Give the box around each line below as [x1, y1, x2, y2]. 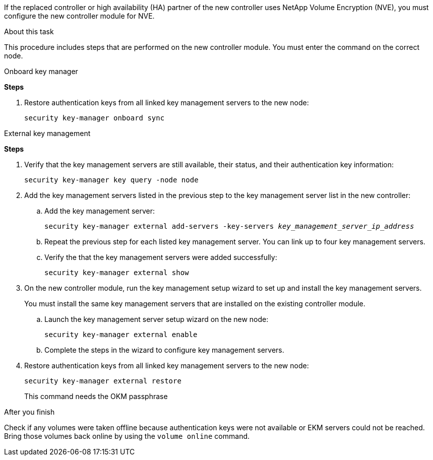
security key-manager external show [44, 269, 189, 277]
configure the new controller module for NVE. [4, 12, 155, 20]
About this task [4, 27, 54, 36]
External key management [4, 129, 91, 138]
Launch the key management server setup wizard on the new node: [44, 315, 269, 323]
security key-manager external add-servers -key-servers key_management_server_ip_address [44, 222, 414, 230]
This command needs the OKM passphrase [24, 392, 168, 401]
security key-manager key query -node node [24, 176, 199, 184]
